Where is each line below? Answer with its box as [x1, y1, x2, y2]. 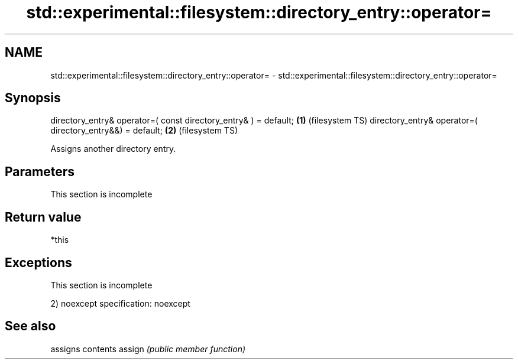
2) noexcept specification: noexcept [50, 298, 190, 308]
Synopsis [5, 90, 61, 106]
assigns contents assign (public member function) [50, 343, 246, 354]
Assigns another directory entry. [50, 144, 176, 154]
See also [5, 318, 56, 334]
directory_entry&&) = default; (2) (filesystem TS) [50, 125, 238, 136]
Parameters [5, 164, 75, 179]
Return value [5, 209, 82, 225]
